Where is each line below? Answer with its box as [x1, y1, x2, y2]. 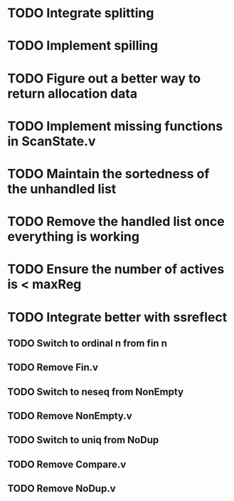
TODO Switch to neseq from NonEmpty [7, 386, 184, 398]
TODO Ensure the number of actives [7, 262, 225, 277]
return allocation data [7, 86, 137, 101]
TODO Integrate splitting [7, 5, 154, 21]
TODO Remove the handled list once [7, 214, 225, 229]
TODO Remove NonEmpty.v [7, 410, 132, 422]
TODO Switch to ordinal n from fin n [7, 337, 167, 349]
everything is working [7, 229, 140, 245]
